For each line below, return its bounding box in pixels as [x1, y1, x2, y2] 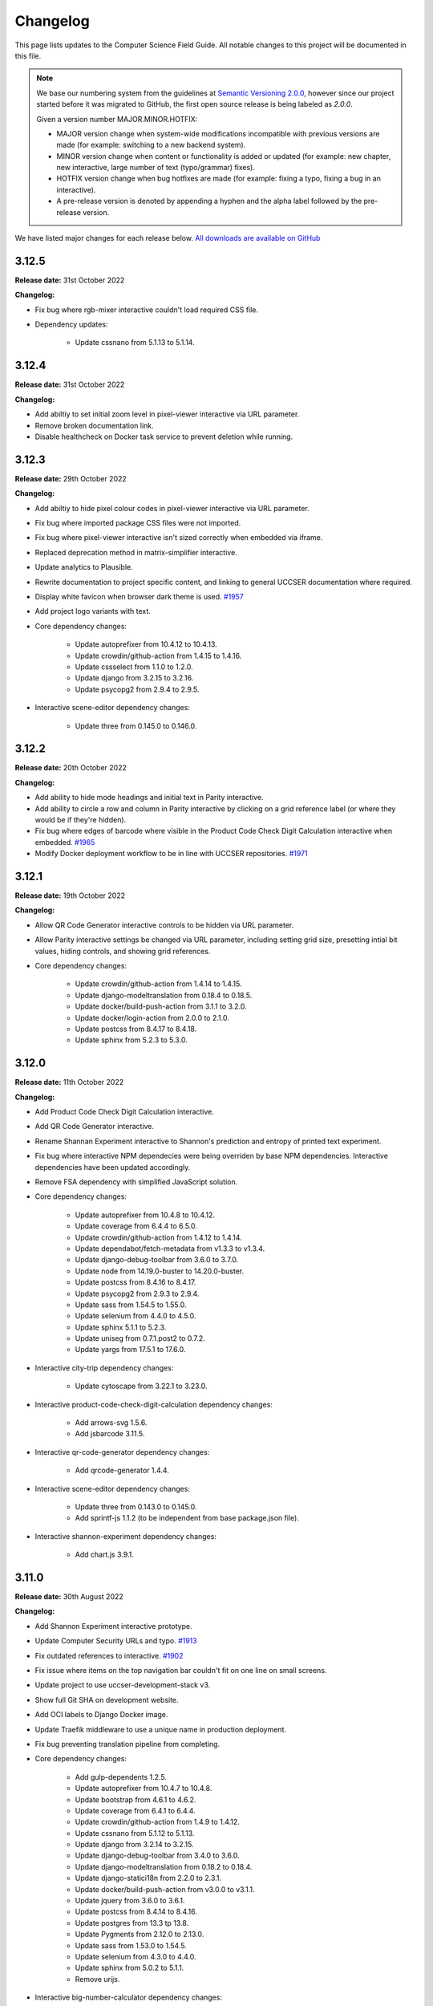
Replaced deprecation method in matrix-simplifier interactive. [34, 547, 238, 557]
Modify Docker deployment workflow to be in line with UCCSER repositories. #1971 [34, 849, 308, 859]
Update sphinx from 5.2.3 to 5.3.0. [75, 1035, 188, 1045]
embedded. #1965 [34, 837, 95, 847]
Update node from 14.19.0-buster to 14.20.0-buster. [75, 1266, 245, 1276]
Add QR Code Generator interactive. [34, 1122, 155, 1131]
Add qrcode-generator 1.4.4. [75, 1465, 170, 1476]
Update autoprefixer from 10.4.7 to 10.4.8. [75, 1784, 212, 1793]
